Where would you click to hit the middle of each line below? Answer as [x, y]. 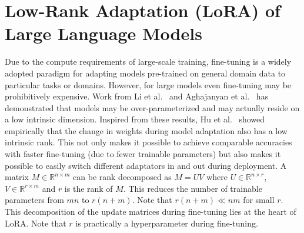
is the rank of [88, 188]
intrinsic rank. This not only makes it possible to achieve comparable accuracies [148, 142]
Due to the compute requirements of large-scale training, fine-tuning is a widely [148, 61]
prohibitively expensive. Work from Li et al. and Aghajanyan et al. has [137, 96]
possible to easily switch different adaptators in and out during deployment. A [146, 165]
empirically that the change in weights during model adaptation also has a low [146, 130]
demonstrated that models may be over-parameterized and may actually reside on [152, 107]
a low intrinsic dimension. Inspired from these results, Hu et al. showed [135, 119]
